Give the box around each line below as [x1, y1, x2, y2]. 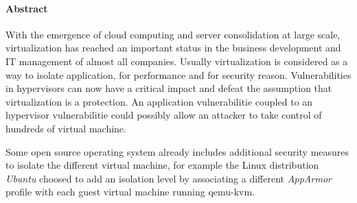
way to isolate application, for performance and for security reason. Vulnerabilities [5, 67, 352, 82]
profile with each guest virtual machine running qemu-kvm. [5, 184, 255, 199]
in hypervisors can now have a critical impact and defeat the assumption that [5, 81, 332, 95]
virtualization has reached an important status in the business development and [5, 40, 341, 55]
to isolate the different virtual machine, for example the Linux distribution [5, 158, 319, 172]
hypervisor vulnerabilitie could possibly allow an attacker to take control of [5, 108, 322, 122]
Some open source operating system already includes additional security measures [5, 144, 349, 158]
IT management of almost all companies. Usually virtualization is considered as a [5, 53, 348, 68]
